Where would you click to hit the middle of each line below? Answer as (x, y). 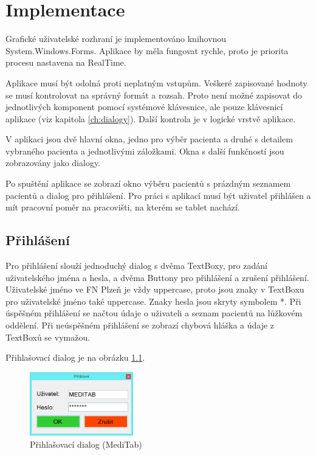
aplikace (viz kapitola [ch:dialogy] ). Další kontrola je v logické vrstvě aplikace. (151, 118)
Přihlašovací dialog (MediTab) (86, 444)
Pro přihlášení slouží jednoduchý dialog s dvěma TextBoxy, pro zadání (136, 266)
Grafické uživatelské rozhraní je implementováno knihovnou (116, 39)
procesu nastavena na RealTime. (66, 62)
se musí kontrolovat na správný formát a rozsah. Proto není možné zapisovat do (154, 95)
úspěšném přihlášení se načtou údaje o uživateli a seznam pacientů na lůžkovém (154, 313)
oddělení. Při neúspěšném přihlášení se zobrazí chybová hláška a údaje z (140, 325)
